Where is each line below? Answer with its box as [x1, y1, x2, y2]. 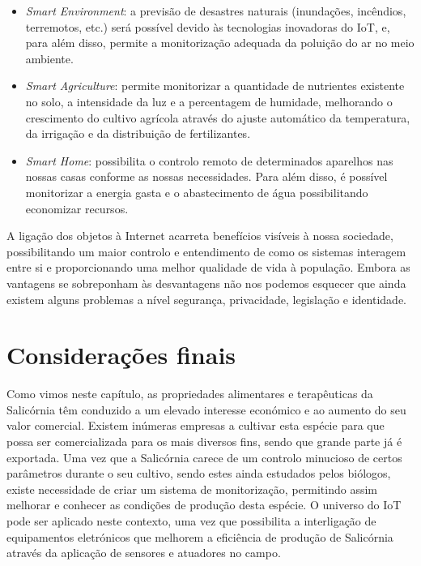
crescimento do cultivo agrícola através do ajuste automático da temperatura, [25, 109, 410, 126]
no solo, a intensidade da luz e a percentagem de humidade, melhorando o [25, 92, 393, 109]
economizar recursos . [25, 199, 129, 217]
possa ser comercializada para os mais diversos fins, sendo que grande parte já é [6, 433, 402, 449]
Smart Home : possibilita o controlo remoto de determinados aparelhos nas [25, 152, 393, 169]
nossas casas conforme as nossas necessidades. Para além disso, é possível [25, 168, 388, 185]
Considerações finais [6, 338, 236, 371]
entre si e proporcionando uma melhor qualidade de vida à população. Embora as [6, 259, 410, 276]
